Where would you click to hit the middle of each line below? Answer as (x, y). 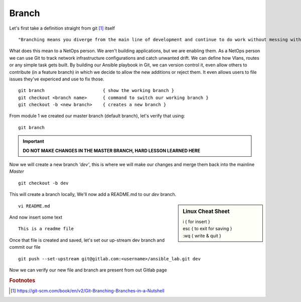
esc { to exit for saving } (208, 229)
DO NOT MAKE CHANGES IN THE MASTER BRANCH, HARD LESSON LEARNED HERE (112, 150)
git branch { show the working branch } (96, 91)
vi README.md (34, 206)
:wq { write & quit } (202, 236)
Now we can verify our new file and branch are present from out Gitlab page (88, 270)
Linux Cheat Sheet (206, 211)
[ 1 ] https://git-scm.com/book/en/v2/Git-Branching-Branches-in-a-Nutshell (88, 290)
